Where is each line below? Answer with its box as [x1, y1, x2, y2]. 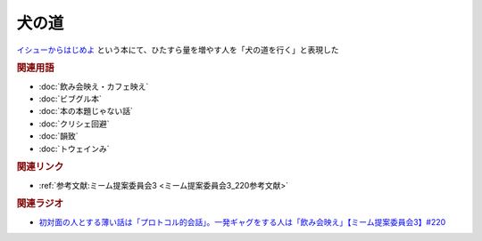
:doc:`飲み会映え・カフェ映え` [38, 81, 149, 92]
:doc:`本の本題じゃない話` [38, 106, 134, 116]
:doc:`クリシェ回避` [38, 118, 111, 129]
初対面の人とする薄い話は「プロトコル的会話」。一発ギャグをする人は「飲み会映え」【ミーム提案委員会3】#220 [38, 216, 446, 227]
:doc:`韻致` [38, 131, 79, 141]
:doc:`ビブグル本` [38, 93, 103, 104]
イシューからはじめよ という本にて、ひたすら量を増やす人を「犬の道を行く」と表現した [16, 44, 339, 55]
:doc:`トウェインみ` [38, 143, 111, 154]
